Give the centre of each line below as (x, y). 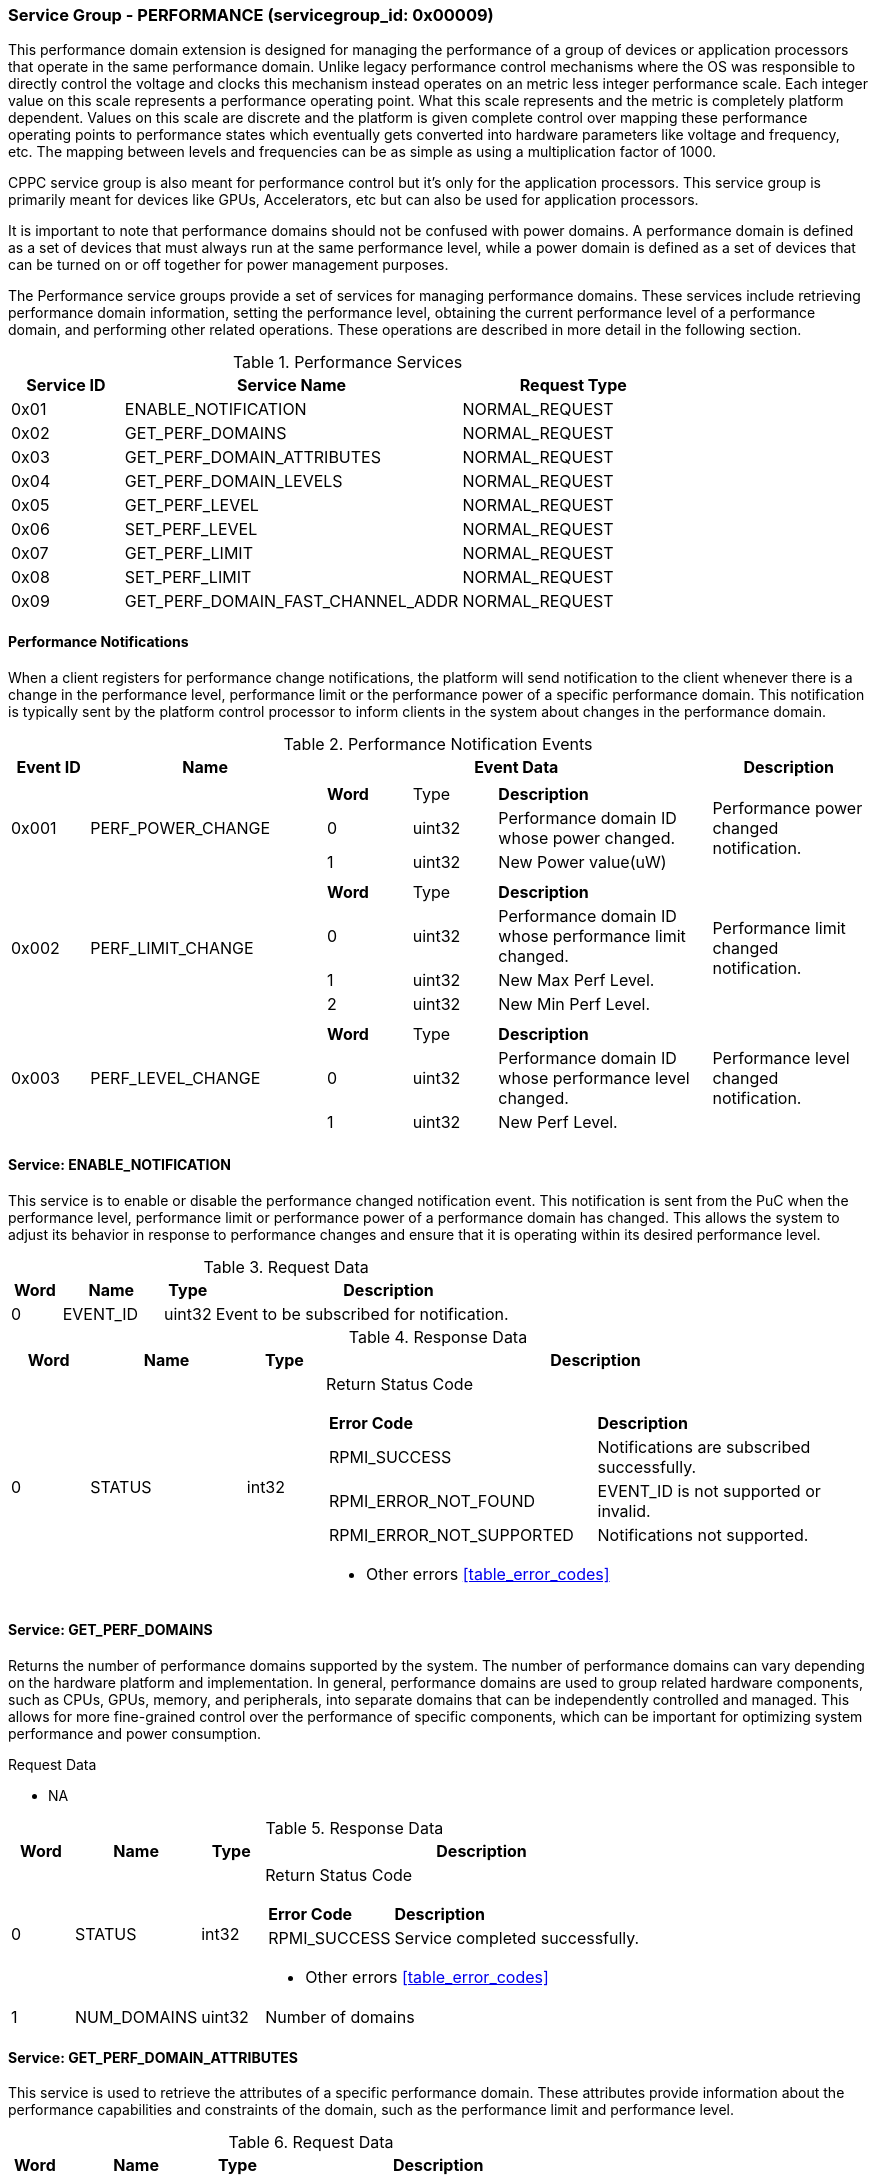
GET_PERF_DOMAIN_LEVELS (233, 481)
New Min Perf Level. (574, 1003)
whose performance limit (592, 935)
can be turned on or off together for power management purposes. (228, 265)
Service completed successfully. (517, 1938)
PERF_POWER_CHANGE (180, 827)
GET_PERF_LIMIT (188, 553)
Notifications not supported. (703, 1534)
